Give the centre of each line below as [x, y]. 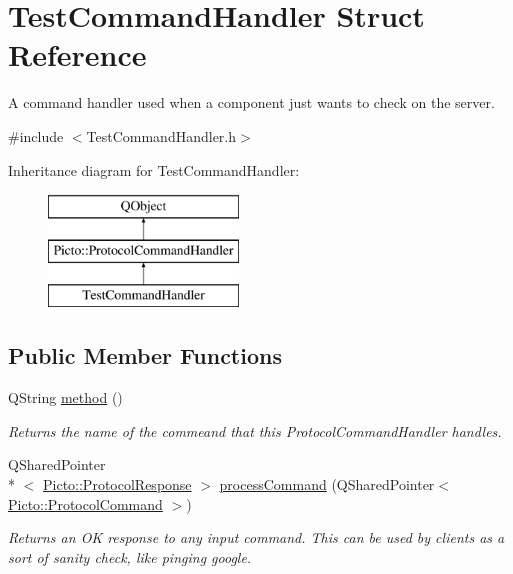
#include [36, 135]
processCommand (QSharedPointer [327, 484]
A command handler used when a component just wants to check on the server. [251, 102]
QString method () [65, 397]
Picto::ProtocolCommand [85, 503]
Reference [77, 54]
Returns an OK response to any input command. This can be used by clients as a [256, 537]
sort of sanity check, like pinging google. [130, 556]
